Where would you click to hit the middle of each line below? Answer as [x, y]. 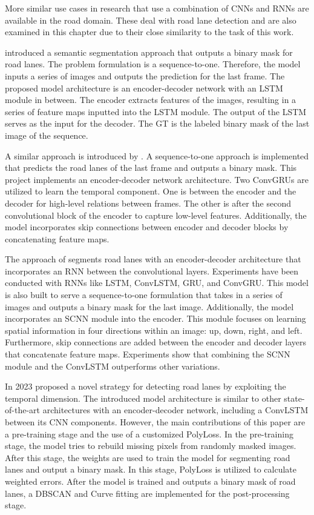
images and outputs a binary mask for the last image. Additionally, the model [149, 306]
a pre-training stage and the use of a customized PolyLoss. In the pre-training [149, 434]
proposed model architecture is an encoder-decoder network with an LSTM [144, 88]
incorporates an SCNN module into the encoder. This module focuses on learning [155, 318]
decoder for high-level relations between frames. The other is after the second [148, 203]
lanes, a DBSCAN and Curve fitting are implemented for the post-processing [147, 493]
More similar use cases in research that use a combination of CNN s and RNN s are [157, 8]
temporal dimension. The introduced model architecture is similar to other [143, 398]
